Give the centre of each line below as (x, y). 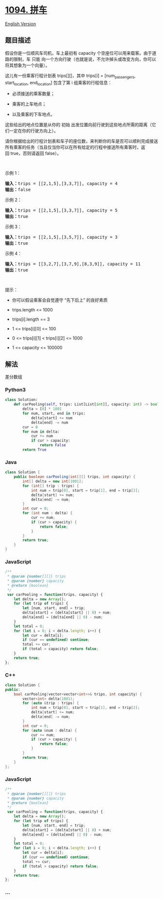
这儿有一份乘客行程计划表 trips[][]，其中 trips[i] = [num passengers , (70, 76)
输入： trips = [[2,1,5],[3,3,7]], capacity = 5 (61, 210)
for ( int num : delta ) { (48, 513)
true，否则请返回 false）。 (36, 153)
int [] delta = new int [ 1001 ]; (53, 481)
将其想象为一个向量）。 (27, 65)
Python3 (15, 390)
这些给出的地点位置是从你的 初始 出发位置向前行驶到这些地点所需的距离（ (78, 125)
